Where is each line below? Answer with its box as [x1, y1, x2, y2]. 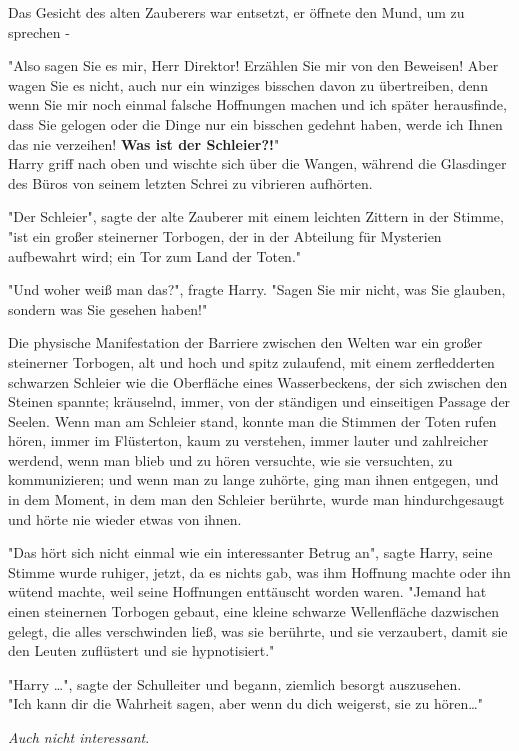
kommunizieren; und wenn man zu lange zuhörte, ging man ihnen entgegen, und [8, 469, 499, 490]
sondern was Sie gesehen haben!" [8, 298, 208, 319]
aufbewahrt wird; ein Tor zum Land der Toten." [8, 245, 302, 266]
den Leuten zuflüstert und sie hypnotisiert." [8, 640, 275, 661]
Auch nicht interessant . [8, 727, 150, 747]
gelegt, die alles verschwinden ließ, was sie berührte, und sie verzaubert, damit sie [8, 620, 508, 641]
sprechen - [8, 21, 70, 42]
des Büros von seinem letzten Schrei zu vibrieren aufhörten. [8, 172, 373, 193]
